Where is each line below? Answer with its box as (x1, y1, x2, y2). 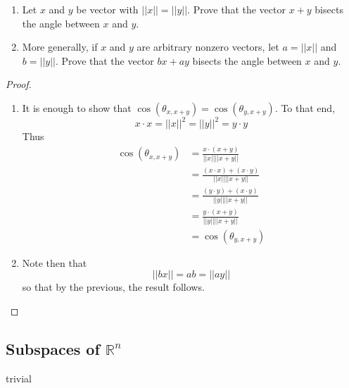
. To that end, (274, 100, 336, 115)
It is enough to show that (22, 100, 132, 115)
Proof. (6, 77, 32, 92)
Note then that (22, 255, 87, 270)
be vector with (76, 2, 139, 16)
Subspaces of (6, 337, 100, 359)
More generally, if (22, 39, 98, 54)
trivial (6, 370, 32, 385)
